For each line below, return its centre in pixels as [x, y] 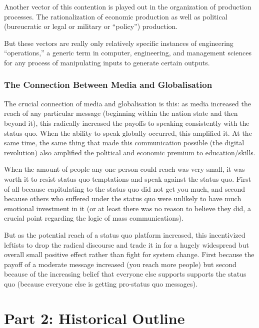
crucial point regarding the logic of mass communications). [94, 218]
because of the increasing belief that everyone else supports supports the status [125, 274]
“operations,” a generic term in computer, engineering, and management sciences [128, 53]
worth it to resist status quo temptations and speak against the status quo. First [128, 178]
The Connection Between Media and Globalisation [108, 85]
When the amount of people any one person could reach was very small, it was [124, 169]
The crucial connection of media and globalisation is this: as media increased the [127, 103]
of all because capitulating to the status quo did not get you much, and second [125, 188]
